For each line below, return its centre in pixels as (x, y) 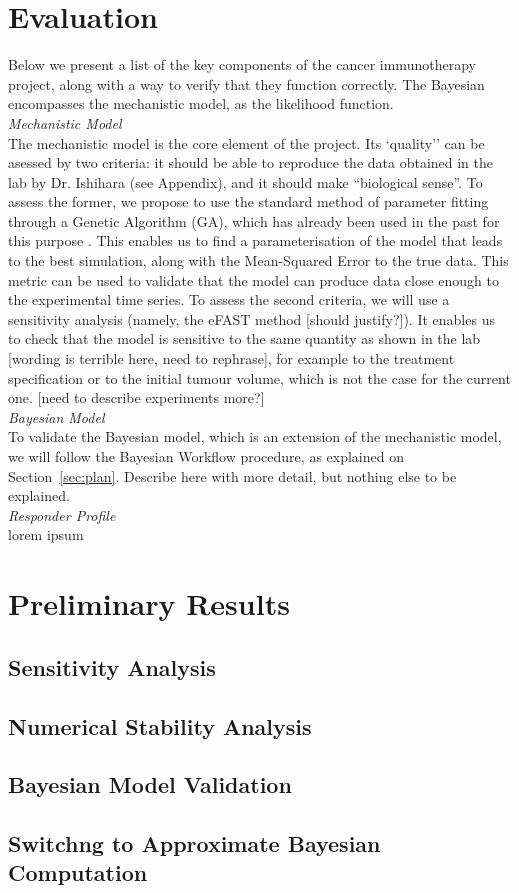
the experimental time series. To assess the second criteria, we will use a (229, 299)
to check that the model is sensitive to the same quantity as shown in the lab (244, 338)
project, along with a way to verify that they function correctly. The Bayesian (246, 83)
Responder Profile (62, 514)
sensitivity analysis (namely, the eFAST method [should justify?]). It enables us (251, 318)
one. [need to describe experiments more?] (136, 397)
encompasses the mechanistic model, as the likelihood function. (201, 103)
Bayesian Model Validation (150, 784)
